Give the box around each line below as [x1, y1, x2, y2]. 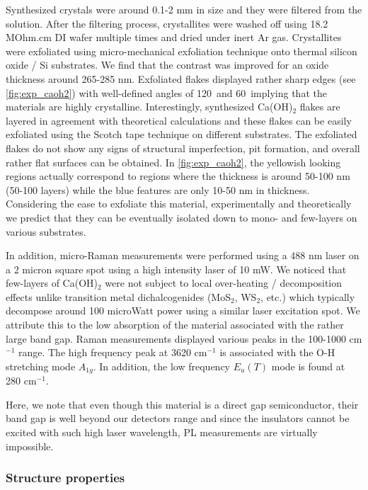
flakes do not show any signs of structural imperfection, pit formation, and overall [6, 140, 360, 155]
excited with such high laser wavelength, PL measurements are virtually [6, 425, 318, 440]
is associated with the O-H [219, 345, 335, 360]
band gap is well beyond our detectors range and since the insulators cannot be [6, 411, 350, 426]
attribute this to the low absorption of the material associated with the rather [6, 317, 344, 332]
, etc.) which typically [260, 289, 355, 304]
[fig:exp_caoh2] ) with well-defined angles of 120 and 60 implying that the [6, 85, 327, 100]
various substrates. [6, 224, 86, 239]
